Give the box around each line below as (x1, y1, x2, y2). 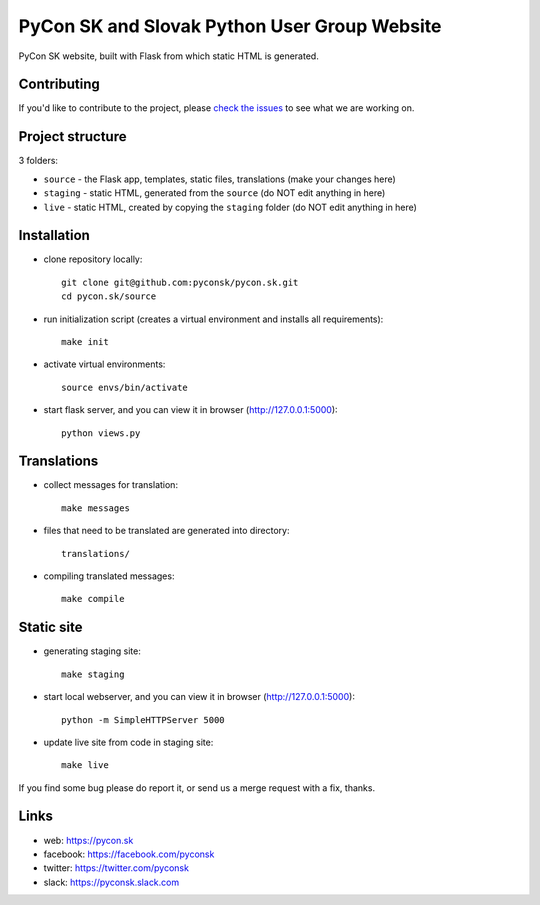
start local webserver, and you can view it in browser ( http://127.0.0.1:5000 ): (43, 691, 355, 703)
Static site (18, 619, 83, 636)
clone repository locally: (43, 253, 143, 265)
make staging (61, 668, 125, 680)
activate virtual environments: (43, 358, 166, 370)
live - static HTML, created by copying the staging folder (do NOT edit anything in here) (43, 201, 417, 213)
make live (61, 760, 109, 771)
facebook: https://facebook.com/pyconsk (43, 848, 215, 860)
